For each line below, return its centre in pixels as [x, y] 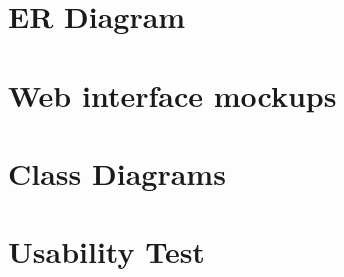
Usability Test [106, 251]
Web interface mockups [172, 94]
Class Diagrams [117, 172]
